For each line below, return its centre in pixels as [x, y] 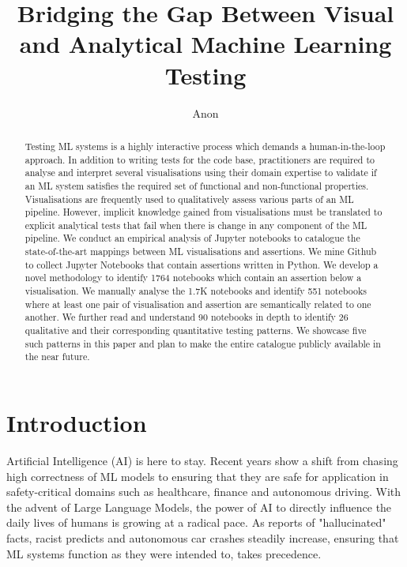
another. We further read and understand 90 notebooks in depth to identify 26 [187, 317]
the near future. [57, 357]
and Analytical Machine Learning [205, 44]
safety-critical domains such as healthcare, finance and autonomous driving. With [204, 492]
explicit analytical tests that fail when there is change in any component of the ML [196, 225]
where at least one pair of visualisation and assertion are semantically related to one [198, 304]
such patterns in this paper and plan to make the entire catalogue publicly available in [203, 343]
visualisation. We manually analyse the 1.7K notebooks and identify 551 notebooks [196, 291]
